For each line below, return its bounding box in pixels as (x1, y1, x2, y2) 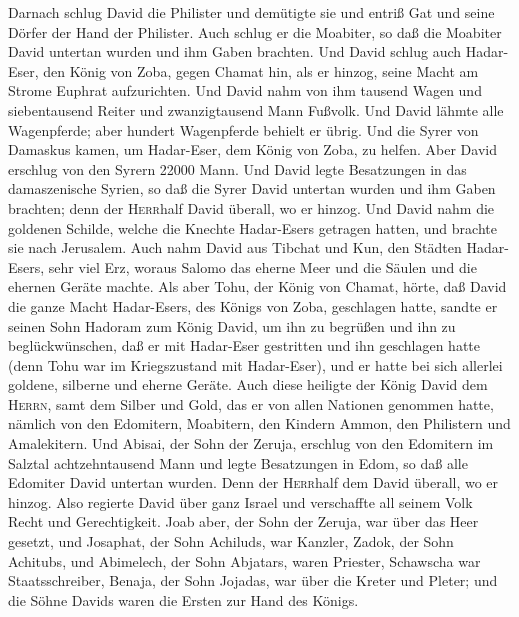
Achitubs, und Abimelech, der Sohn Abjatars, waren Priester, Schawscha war (8, 550, 481, 571)
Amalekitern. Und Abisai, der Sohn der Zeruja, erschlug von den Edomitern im (8, 433, 494, 454)
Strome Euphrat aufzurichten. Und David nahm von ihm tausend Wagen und (8, 80, 482, 101)
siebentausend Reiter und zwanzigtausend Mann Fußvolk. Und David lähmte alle (8, 99, 504, 120)
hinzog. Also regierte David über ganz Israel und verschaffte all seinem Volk (8, 491, 473, 512)
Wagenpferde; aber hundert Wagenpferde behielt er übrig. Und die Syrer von (8, 119, 479, 140)
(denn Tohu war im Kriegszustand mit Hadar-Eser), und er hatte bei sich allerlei (8, 354, 503, 375)
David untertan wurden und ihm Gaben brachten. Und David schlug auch (8, 41, 462, 62)
